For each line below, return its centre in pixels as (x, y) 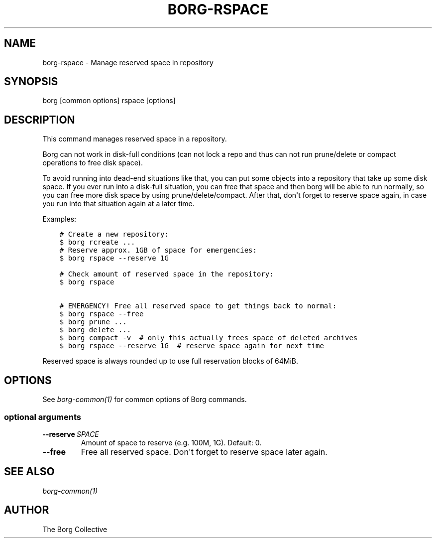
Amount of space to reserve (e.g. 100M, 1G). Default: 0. (171, 442)
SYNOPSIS (31, 82)
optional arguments (43, 417)
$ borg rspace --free (102, 314)
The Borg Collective (75, 529)
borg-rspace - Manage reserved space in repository (128, 62)
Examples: (59, 219)
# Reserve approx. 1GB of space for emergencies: (158, 250)
